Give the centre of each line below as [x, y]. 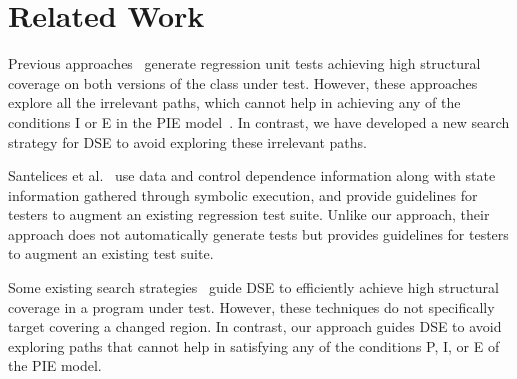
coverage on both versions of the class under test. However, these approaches [243, 82]
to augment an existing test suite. [111, 253]
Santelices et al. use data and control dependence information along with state [252, 175]
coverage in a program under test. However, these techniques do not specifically [251, 306]
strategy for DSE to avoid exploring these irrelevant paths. [188, 141]
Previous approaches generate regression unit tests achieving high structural [244, 63]
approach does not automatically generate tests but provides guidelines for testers [258, 233]
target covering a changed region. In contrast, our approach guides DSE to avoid [255, 326]
